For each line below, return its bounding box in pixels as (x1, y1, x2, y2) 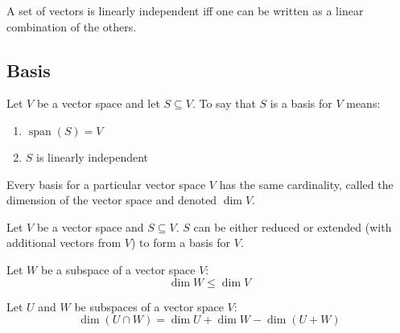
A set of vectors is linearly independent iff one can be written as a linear (6, 2, 364, 18)
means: (346, 95, 381, 112)
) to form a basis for (130, 234, 231, 251)
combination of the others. (6, 18, 137, 35)
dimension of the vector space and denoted (6, 191, 217, 208)
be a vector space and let (36, 95, 160, 112)
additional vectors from (6, 234, 122, 251)
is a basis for (270, 95, 332, 112)
